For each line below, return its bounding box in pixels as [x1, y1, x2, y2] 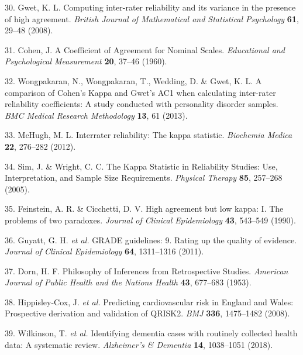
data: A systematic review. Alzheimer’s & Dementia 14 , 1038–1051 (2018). [5, 338, 273, 350]
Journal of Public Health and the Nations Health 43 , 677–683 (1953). [5, 276, 252, 288]
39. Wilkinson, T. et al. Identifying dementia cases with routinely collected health [5, 327, 298, 339]
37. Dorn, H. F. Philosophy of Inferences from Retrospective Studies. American [5, 264, 288, 277]
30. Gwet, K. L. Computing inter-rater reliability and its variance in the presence [5, 1, 296, 13]
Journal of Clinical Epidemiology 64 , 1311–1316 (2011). [5, 245, 204, 257]
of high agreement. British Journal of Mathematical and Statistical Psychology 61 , [5, 12, 299, 25]
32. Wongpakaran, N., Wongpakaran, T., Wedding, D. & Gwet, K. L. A [5, 74, 262, 87]
